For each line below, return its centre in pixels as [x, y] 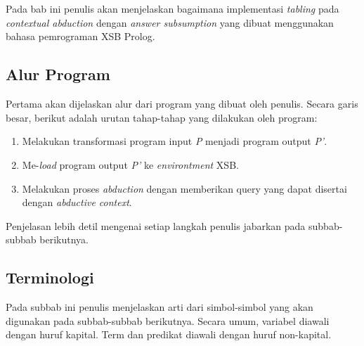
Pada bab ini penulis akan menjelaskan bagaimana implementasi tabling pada [173, 9]
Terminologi [50, 277]
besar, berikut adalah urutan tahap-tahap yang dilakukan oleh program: [162, 117]
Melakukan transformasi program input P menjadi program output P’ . [175, 141]
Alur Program [58, 74]
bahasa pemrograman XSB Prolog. [80, 36]
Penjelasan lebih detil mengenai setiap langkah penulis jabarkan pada [156, 225]
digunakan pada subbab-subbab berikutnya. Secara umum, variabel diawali [168, 320]
